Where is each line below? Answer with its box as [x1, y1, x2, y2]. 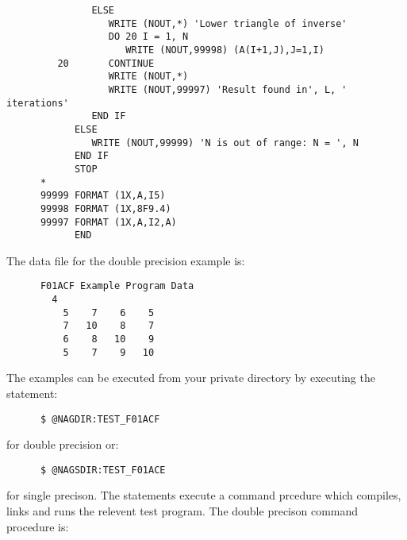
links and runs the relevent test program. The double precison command [6, 503, 359, 519]
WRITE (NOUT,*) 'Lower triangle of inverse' [108, 17, 347, 29]
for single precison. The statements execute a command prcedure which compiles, [6, 487, 401, 503]
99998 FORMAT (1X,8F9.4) [40, 202, 171, 214]
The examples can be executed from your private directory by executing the [6, 369, 375, 386]
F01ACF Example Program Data [40, 280, 194, 292]
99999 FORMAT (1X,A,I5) [40, 190, 166, 202]
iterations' [6, 97, 69, 109]
